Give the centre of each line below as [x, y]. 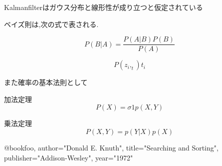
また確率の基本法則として [46, 82]
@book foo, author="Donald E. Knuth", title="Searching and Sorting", [111, 148]
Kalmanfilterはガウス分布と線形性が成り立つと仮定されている [104, 7]
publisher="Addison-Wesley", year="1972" [69, 157]
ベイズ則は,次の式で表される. [51, 24]
